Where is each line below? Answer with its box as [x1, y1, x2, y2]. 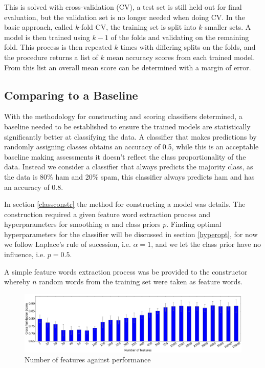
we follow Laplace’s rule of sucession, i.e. [4, 239, 131, 249]
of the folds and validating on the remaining [111, 31, 249, 42]
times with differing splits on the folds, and [120, 42, 256, 52]
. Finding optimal [166, 219, 222, 229]
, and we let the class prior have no [151, 239, 261, 249]
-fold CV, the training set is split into [79, 22, 196, 32]
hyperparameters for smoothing [4, 219, 103, 229]
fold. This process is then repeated [4, 42, 112, 52]
